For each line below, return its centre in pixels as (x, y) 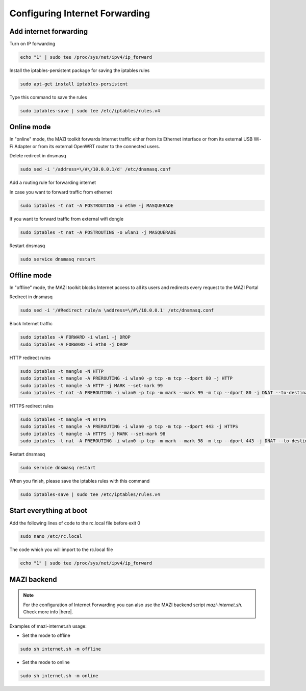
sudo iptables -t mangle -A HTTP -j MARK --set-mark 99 (92, 385)
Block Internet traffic (31, 324)
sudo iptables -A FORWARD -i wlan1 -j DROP (75, 337)
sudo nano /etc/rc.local (51, 537)
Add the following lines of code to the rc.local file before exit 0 (75, 523)
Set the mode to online (46, 662)
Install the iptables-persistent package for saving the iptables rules (80, 70)
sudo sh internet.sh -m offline (61, 649)
